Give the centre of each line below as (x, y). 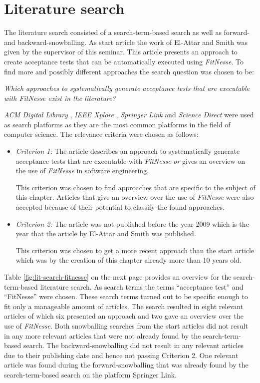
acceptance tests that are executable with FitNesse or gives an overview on (130, 161)
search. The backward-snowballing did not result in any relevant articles (133, 345)
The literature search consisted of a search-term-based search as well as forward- (127, 32)
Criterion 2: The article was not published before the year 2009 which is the (132, 223)
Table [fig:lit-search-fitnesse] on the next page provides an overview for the (118, 277)
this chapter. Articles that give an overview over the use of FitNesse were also (135, 197)
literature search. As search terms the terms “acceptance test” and (142, 286)
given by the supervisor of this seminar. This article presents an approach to (121, 52)
